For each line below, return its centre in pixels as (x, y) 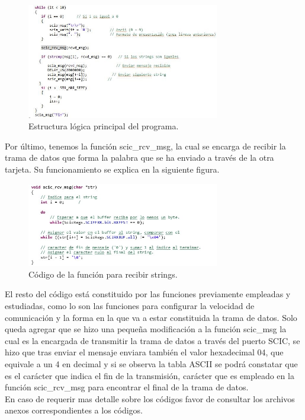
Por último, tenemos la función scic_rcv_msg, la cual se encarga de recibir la (145, 146)
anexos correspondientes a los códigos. (74, 410)
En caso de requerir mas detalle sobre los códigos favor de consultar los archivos (150, 398)
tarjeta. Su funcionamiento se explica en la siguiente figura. (112, 169)
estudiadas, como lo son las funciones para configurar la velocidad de (130, 305)
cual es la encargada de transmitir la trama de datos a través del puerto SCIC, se (152, 340)
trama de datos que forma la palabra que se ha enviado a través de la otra (139, 157)
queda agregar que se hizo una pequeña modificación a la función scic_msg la (146, 329)
